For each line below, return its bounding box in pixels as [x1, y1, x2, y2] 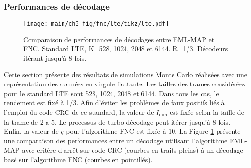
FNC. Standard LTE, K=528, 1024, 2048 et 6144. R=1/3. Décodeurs [23, 43, 228, 54]
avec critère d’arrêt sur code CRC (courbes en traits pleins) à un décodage [22, 145, 243, 155]
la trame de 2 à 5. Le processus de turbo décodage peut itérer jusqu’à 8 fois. [4, 116, 231, 126]
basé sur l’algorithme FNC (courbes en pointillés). [4, 154, 153, 164]
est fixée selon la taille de [170, 107, 244, 117]
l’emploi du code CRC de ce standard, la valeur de [4, 107, 154, 117]
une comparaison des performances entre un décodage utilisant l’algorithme [4, 135, 228, 145]
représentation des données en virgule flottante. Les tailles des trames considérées [4, 79, 245, 89]
